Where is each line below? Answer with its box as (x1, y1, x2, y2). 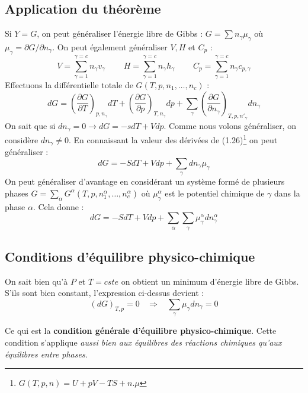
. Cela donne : (33, 200, 84, 212)
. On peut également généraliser (52, 41, 168, 53)
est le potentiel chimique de (165, 186, 265, 199)
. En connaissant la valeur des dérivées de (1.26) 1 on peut (68, 132, 278, 146)
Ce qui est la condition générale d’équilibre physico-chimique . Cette (5, 324, 277, 337)
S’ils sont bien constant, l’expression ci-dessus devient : (5, 286, 204, 299)
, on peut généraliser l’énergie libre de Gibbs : (37, 27, 203, 40)
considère (5, 133, 38, 146)
